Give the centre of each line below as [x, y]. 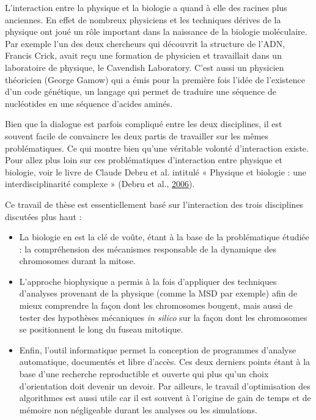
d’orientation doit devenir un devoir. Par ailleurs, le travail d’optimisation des [165, 385]
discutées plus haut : [43, 216]
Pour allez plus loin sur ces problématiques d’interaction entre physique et [144, 160]
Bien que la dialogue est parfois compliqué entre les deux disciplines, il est [144, 124]
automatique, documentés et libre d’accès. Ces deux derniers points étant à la [165, 362]
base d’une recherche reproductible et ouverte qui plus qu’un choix [144, 374]
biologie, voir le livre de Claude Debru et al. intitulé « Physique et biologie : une [156, 171]
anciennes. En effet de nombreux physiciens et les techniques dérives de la [143, 19]
